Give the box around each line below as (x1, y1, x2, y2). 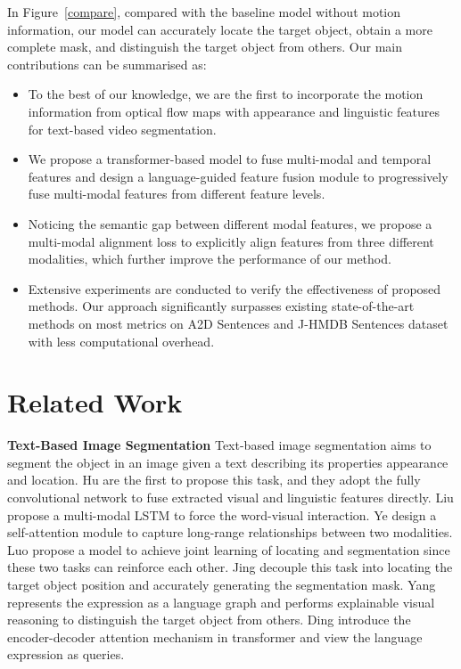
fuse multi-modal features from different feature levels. (28, 184, 325, 203)
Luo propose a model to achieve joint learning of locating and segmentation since (7, 540, 450, 559)
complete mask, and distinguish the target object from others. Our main (7, 37, 403, 56)
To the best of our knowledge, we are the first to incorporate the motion (28, 85, 424, 103)
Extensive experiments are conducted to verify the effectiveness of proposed (28, 279, 441, 298)
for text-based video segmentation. (28, 119, 217, 138)
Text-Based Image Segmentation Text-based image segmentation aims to (7, 436, 432, 454)
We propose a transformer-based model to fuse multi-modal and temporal (28, 150, 432, 168)
